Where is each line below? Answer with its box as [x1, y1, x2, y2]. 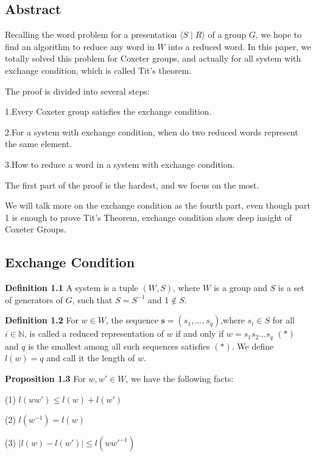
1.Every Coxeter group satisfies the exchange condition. [5, 105, 212, 118]
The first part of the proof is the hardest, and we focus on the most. [5, 178, 259, 191]
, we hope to [255, 28, 302, 41]
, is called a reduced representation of [24, 327, 164, 340]
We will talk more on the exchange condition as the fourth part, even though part [5, 199, 311, 212]
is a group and [213, 281, 267, 294]
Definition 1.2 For [5, 314, 79, 326]
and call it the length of [46, 351, 135, 364]
